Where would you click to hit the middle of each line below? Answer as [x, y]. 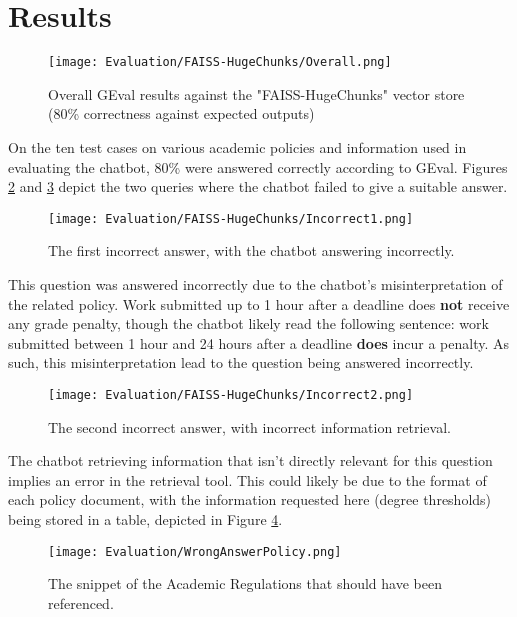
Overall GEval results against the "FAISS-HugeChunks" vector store [256, 93]
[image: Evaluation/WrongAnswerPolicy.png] [195, 551]
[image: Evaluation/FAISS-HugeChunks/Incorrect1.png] [231, 218]
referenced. [81, 602]
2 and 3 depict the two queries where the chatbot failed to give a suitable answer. [258, 186]
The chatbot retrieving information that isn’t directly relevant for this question [250, 460]
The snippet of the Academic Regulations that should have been [245, 583]
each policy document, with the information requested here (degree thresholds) [250, 499]
